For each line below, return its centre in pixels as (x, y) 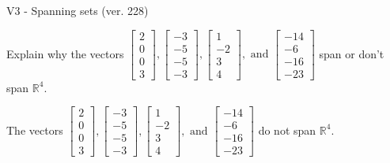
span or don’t (352, 53)
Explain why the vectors (65, 53)
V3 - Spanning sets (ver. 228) (78, 10)
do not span (287, 130)
